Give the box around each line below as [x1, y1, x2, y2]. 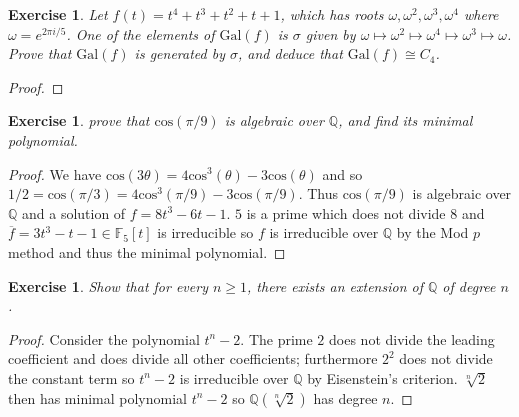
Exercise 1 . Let [8, 4, 108, 24]
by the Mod [396, 222, 469, 243]
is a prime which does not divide [246, 202, 446, 223]
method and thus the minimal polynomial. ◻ [8, 241, 286, 262]
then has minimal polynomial [8, 387, 187, 408]
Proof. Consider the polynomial [8, 328, 200, 349]
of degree [442, 275, 496, 296]
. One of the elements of [66, 23, 215, 44]
